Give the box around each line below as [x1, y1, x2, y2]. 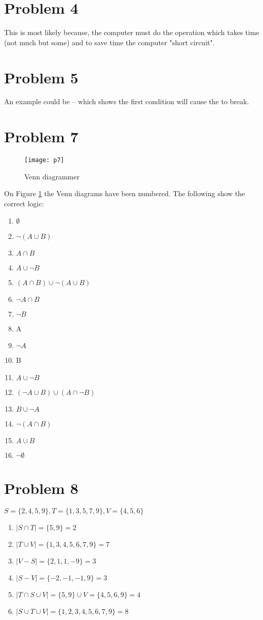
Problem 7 [4, 126, 79, 147]
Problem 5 [4, 67, 79, 87]
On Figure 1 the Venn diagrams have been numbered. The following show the [4, 188, 245, 199]
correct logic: [4, 198, 44, 208]
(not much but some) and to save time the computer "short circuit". [4, 37, 215, 47]
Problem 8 [4, 477, 79, 498]
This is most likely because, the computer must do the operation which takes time [4, 27, 259, 38]
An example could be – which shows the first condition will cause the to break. [4, 96, 249, 107]
